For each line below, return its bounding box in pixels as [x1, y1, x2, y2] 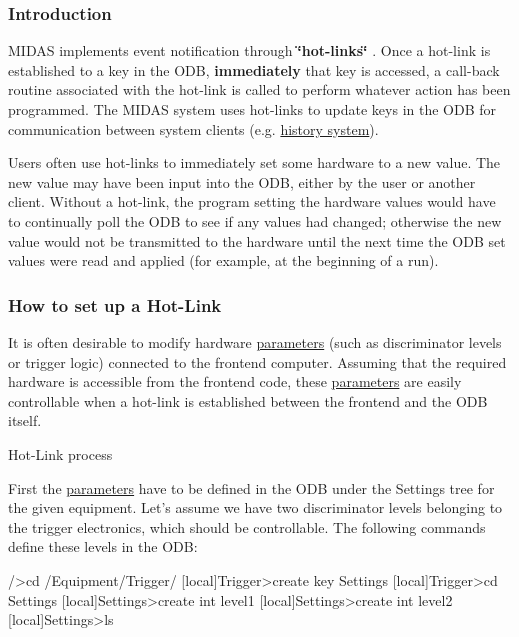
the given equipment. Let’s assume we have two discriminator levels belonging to [8, 497, 503, 518]
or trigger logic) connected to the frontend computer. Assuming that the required [8, 351, 507, 372]
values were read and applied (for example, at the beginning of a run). [8, 250, 439, 271]
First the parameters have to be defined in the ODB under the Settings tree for [8, 477, 495, 498]
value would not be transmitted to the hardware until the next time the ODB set [8, 230, 506, 251]
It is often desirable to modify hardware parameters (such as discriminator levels [8, 331, 502, 352]
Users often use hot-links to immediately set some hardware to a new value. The [8, 152, 501, 173]
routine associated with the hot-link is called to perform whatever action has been [8, 79, 511, 100]
